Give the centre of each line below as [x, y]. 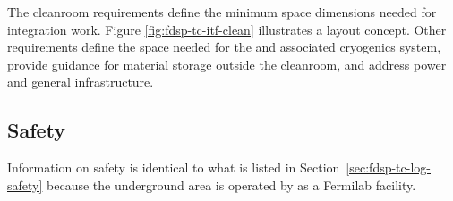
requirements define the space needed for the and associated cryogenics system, [224, 47]
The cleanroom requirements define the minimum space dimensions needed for [222, 12]
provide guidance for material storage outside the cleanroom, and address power [227, 64]
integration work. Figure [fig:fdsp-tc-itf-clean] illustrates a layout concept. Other [227, 29]
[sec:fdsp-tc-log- [388, 167]
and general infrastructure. [81, 82]
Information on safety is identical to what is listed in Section [174, 167]
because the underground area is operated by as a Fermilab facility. [231, 184]
